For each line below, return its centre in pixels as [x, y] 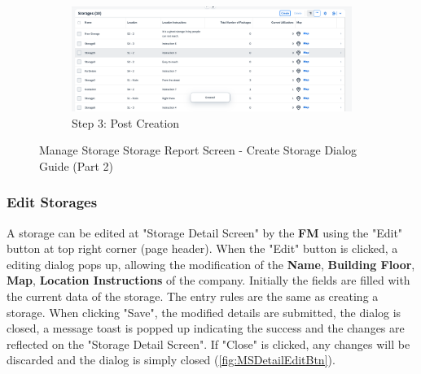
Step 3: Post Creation [126, 122]
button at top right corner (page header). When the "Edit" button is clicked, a [202, 248]
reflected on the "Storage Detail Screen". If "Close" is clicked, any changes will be [208, 344]
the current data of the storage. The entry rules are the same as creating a [193, 296]
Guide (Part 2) [76, 165]
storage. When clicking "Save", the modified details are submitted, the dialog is [204, 312]
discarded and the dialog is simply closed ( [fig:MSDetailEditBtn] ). [171, 360]
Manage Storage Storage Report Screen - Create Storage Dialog [198, 150]
